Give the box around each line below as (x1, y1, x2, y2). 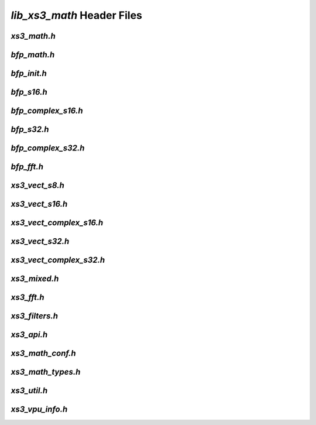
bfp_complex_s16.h (11, 106, 83, 116)
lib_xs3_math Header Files (11, 9, 143, 22)
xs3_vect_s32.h (11, 237, 70, 246)
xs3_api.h (11, 330, 48, 340)
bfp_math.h (11, 50, 55, 60)
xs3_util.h (11, 386, 48, 396)
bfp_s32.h (11, 125, 49, 135)
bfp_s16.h (11, 87, 47, 97)
